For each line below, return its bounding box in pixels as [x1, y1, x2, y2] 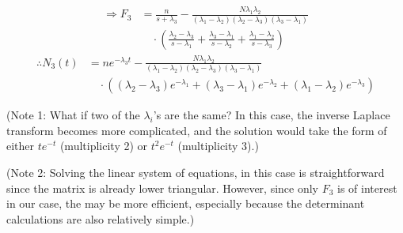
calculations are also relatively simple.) [6, 210, 195, 227]
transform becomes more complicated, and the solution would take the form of [6, 122, 387, 138]
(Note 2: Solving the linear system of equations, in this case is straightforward [6, 164, 385, 181]
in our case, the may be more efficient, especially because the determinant [6, 195, 365, 212]
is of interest [337, 179, 397, 196]
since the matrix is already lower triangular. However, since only [6, 179, 319, 196]
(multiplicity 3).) [177, 137, 259, 154]
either [6, 137, 35, 154]
